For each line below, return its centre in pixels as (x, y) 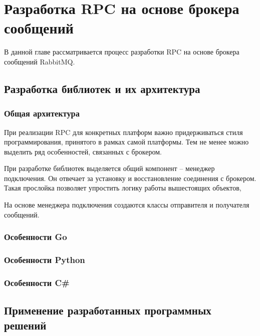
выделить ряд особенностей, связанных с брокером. (83, 151)
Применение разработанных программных (108, 310)
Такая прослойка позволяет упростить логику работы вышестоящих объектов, (123, 188)
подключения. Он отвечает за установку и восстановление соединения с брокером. (130, 178)
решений (25, 325)
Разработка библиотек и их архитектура (102, 88)
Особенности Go (36, 237)
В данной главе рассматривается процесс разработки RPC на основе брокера (122, 52)
